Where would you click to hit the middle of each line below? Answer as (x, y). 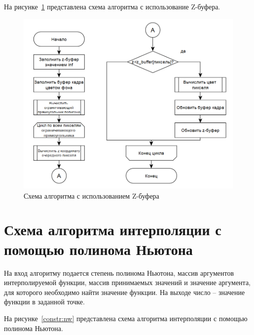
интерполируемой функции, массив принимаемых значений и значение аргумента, (127, 282)
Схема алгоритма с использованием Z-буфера (91, 195)
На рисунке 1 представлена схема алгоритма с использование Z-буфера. (112, 6)
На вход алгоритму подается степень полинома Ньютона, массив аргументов (119, 272)
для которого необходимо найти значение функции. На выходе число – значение (125, 292)
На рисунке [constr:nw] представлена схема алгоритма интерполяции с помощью (126, 318)
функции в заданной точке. (44, 302)
